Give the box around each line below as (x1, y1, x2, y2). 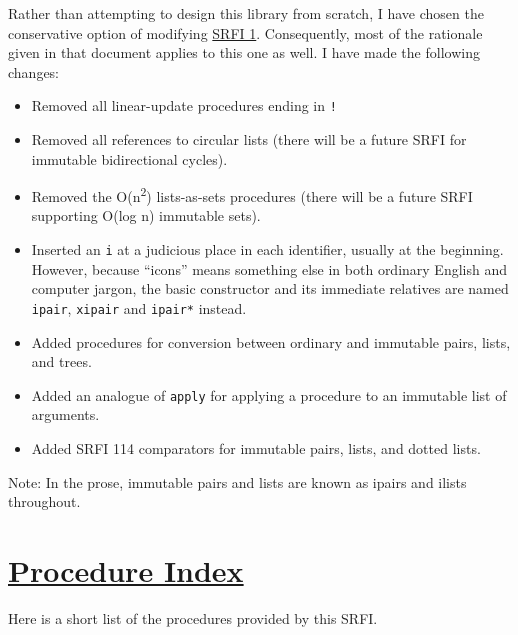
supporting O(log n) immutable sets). (31, 205, 261, 226)
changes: (8, 61, 60, 82)
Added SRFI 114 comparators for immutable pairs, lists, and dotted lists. (31, 438, 481, 458)
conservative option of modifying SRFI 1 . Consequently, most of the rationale (8, 22, 483, 43)
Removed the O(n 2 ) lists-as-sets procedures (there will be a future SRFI (31, 183, 473, 206)
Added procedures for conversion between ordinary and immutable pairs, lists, (31, 331, 511, 352)
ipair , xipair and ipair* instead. (31, 297, 247, 318)
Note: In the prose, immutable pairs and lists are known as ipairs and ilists (8, 471, 467, 492)
